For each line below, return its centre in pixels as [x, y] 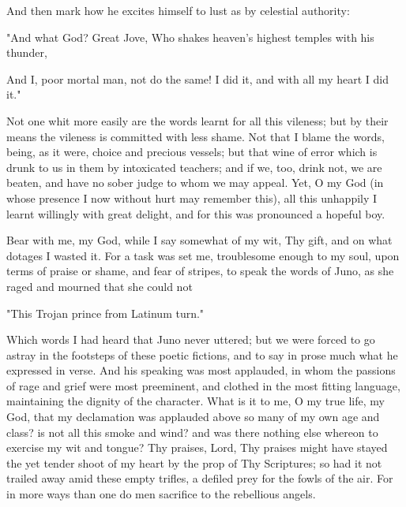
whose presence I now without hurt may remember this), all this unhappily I [192, 198]
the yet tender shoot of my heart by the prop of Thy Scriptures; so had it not [194, 462]
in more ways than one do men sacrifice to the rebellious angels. [161, 494]
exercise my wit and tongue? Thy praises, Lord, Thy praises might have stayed [197, 447]
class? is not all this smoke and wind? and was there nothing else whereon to [192, 432]
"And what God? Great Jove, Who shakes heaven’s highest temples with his [190, 37]
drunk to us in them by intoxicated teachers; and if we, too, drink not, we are [194, 167]
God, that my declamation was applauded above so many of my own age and [193, 417]
